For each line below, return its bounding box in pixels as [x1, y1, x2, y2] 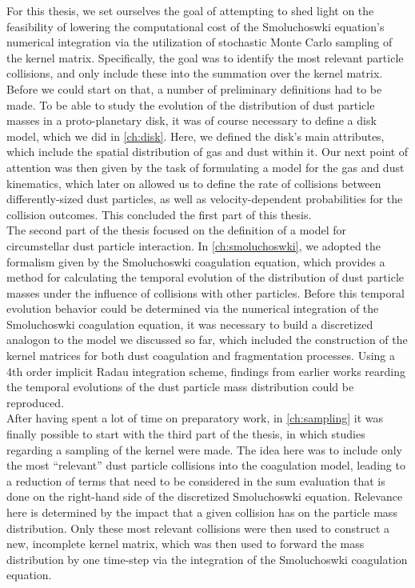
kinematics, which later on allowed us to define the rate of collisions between [6, 174, 381, 191]
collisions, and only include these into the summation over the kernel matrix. [6, 65, 383, 82]
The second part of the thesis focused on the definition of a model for [6, 222, 347, 238]
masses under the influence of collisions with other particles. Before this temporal [6, 284, 405, 301]
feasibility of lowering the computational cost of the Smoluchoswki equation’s [6, 18, 385, 34]
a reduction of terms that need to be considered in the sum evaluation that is [6, 472, 385, 489]
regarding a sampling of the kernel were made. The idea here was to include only [6, 441, 402, 458]
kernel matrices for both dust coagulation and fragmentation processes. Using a [6, 347, 395, 364]
